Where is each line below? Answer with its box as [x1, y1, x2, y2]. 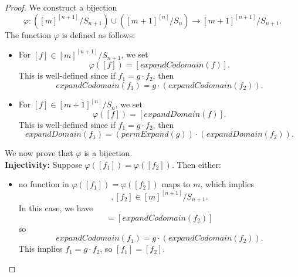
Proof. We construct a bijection [5, 1, 117, 13]
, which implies [200, 178, 254, 190]
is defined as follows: [62, 28, 136, 40]
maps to [161, 178, 191, 190]
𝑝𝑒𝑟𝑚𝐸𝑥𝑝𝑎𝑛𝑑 [121, 130, 169, 139]
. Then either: [171, 158, 221, 170]
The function [5, 28, 51, 40]
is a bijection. [84, 147, 133, 159]
